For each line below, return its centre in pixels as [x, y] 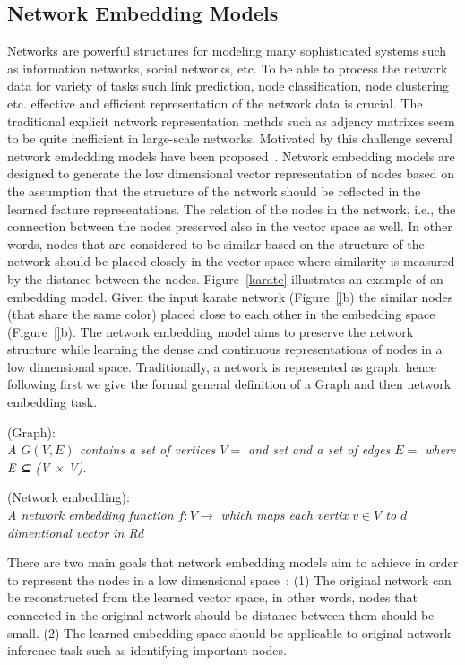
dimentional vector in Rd [76, 532]
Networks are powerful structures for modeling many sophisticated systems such [227, 51]
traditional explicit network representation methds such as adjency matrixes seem [231, 121]
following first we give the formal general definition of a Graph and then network [229, 384]
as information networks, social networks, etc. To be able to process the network [228, 68]
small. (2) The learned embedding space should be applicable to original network [229, 632]
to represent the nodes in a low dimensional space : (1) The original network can [229, 579]
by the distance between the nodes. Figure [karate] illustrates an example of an [225, 278]
